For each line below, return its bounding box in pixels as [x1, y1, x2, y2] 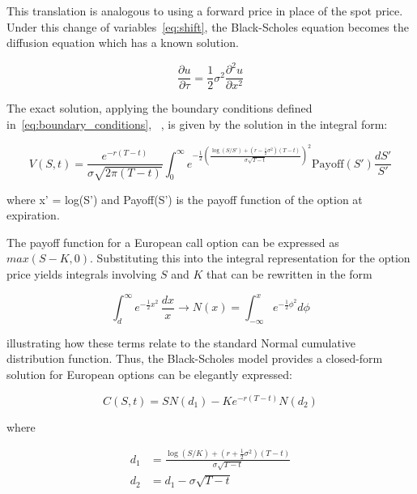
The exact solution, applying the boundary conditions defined [6, 100, 313, 117]
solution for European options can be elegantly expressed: [6, 366, 292, 383]
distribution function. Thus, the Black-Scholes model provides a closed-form [6, 350, 383, 367]
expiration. [6, 207, 60, 224]
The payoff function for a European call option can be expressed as [6, 233, 339, 250]
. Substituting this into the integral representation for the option [90, 249, 411, 266]
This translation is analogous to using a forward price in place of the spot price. [6, 2, 403, 19]
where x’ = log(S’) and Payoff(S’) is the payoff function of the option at [6, 190, 363, 207]
